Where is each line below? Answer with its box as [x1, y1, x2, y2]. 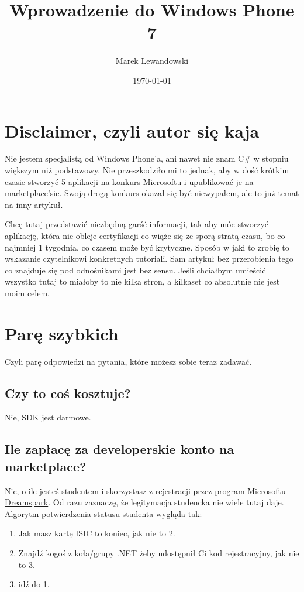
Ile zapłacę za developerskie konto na [5, 440, 234, 458]
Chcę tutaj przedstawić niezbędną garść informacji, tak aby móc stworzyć [5, 218, 269, 230]
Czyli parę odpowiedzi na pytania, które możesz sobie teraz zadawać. [5, 355, 252, 367]
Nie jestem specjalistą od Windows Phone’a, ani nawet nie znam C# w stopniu [5, 152, 289, 165]
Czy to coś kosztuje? [5, 384, 131, 402]
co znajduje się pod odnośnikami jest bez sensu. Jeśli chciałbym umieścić [5, 264, 266, 276]
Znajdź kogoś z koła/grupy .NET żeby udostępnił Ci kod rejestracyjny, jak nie [18, 547, 299, 559]
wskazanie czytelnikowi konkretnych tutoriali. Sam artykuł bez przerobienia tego [5, 252, 293, 265]
